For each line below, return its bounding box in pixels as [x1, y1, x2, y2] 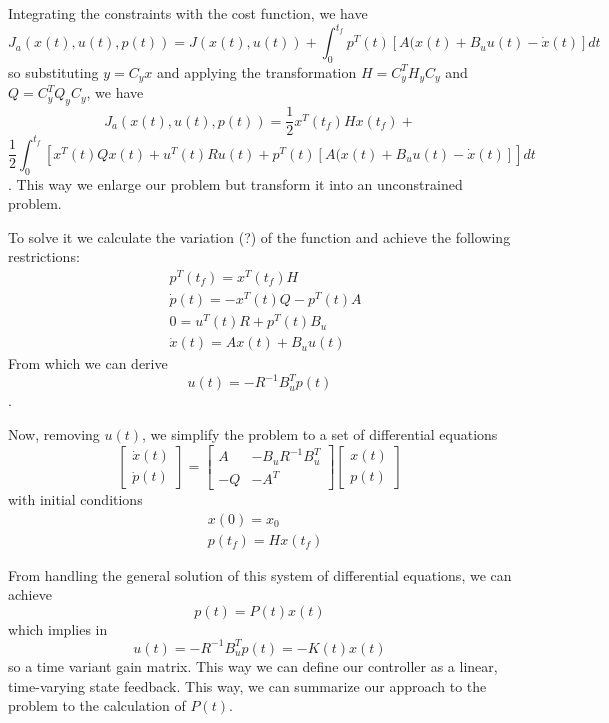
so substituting [8, 61, 99, 82]
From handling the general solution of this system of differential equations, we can [8, 564, 512, 585]
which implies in [8, 618, 108, 639]
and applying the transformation [156, 61, 357, 82]
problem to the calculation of [8, 695, 186, 716]
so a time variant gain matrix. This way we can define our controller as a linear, [8, 655, 498, 676]
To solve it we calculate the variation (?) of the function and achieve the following [8, 226, 511, 247]
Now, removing [8, 423, 100, 444]
